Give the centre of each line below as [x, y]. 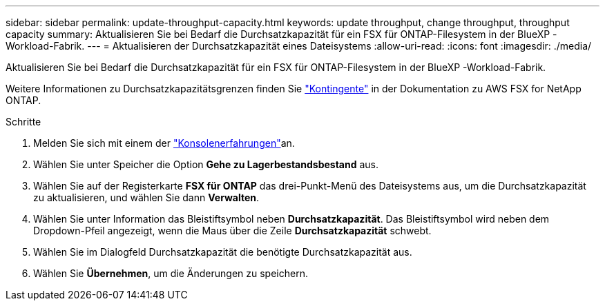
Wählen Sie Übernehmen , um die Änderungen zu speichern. [171, 273]
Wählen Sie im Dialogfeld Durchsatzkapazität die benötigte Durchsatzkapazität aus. [223, 252]
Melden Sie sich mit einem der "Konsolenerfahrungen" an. [164, 143]
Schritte [23, 122]
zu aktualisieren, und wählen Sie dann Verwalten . [146, 197]
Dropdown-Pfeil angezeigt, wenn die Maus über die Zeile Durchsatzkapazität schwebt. [232, 231]
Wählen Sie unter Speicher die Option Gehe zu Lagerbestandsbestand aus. [206, 164]
